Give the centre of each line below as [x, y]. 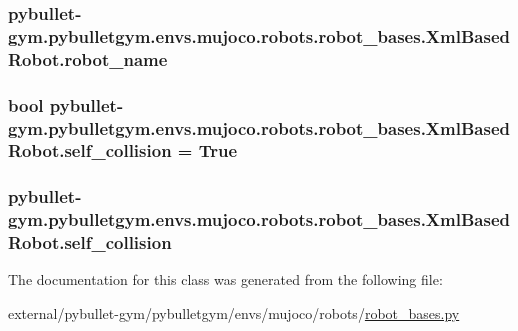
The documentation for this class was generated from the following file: [225, 279]
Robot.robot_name [88, 58]
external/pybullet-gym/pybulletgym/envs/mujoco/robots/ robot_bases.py [234, 313]
